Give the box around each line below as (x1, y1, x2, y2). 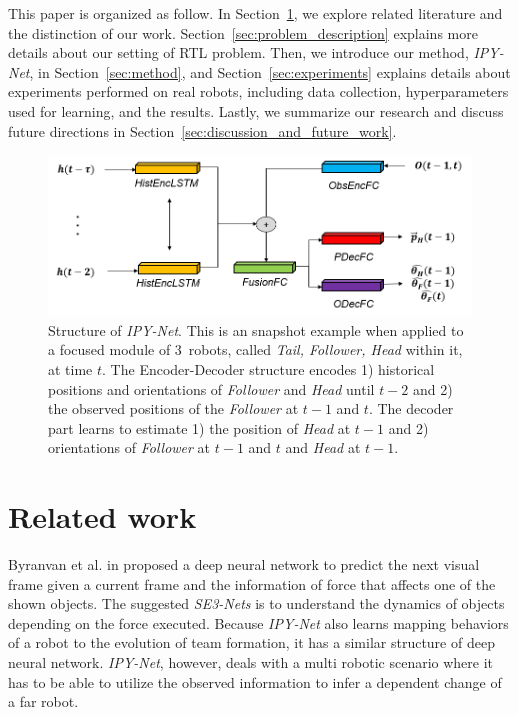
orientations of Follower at (48, 437, 211, 458)
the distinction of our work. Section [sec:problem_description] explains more (8, 22, 478, 43)
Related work (8, 496, 197, 537)
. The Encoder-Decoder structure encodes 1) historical (102, 359, 435, 379)
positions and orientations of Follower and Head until (48, 378, 375, 399)
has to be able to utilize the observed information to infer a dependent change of (8, 671, 502, 692)
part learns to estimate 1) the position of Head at (48, 417, 351, 438)
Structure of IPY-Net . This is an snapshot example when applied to (48, 319, 464, 340)
